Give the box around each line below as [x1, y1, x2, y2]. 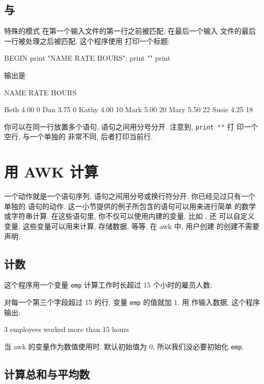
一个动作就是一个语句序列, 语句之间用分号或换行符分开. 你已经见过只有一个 [4, 191, 256, 201]
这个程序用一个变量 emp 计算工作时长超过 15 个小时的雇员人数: [4, 279, 213, 290]
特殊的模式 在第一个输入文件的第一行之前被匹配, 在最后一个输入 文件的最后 [4, 25, 256, 36]
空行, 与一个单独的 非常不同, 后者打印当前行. [4, 131, 153, 142]
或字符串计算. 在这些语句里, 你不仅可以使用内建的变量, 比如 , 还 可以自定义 [4, 211, 255, 221]
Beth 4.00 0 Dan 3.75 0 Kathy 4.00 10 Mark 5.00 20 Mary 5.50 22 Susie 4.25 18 [4, 104, 253, 115]
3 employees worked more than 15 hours [4, 324, 129, 335]
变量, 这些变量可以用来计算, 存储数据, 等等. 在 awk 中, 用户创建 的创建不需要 [4, 220, 259, 231]
